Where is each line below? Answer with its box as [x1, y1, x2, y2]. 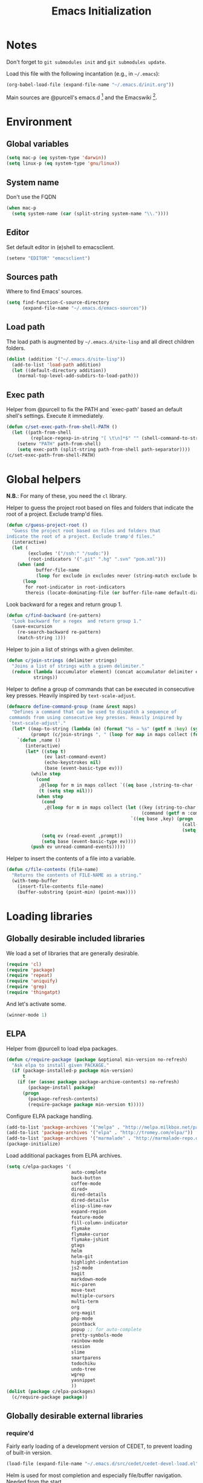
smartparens [71, 1355, 101, 1361]
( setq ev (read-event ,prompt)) [41, 833, 123, 839]
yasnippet [71, 1377, 96, 1383]
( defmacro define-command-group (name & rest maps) [6, 703, 137, 709]
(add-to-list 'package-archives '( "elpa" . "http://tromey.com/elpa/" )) [6, 1130, 193, 1136]
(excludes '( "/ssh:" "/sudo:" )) [28, 550, 110, 556]
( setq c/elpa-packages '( [6, 1164, 71, 1170]
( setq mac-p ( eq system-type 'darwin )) [6, 155, 107, 161]
